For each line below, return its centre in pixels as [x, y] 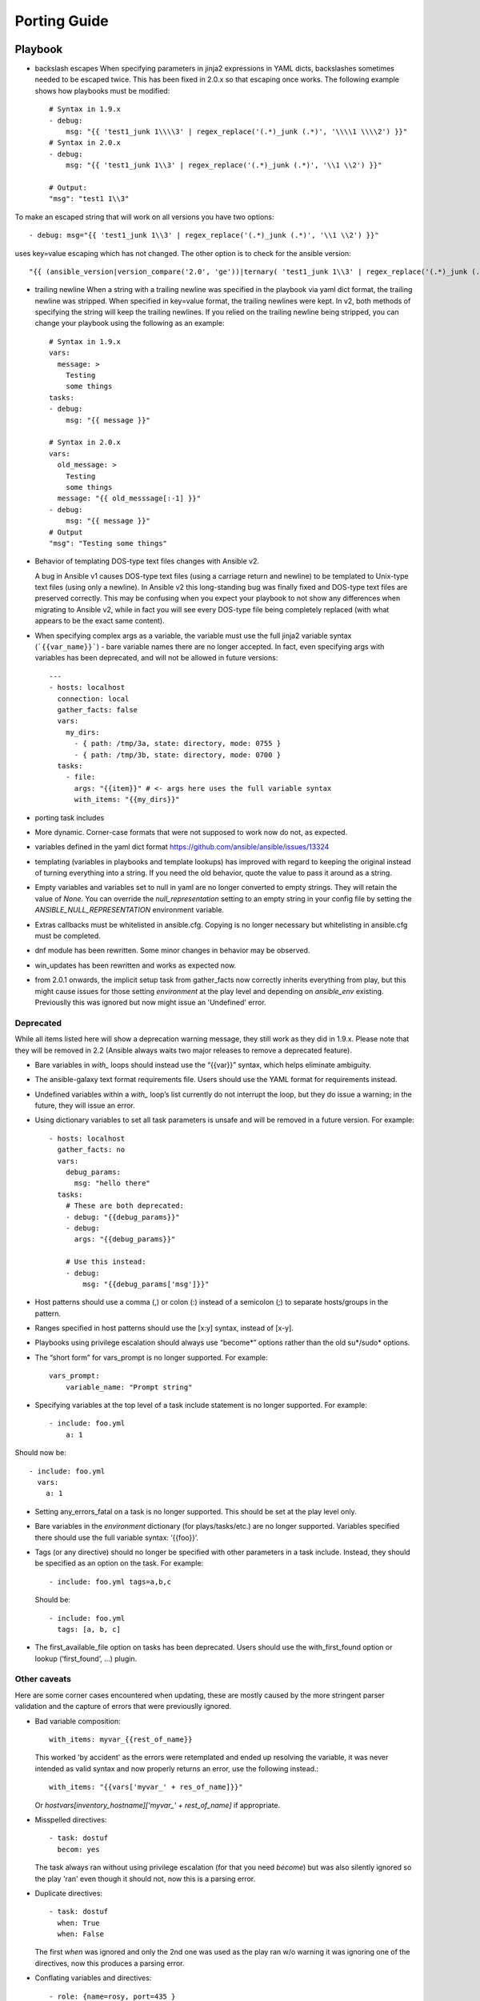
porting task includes [70, 817]
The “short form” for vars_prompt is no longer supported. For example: [151, 1357]
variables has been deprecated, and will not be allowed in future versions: [156, 658]
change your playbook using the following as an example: [130, 323]
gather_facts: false [98, 710]
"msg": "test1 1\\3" [89, 199]
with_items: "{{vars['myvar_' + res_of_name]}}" [146, 1787]
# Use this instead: [106, 1262]
